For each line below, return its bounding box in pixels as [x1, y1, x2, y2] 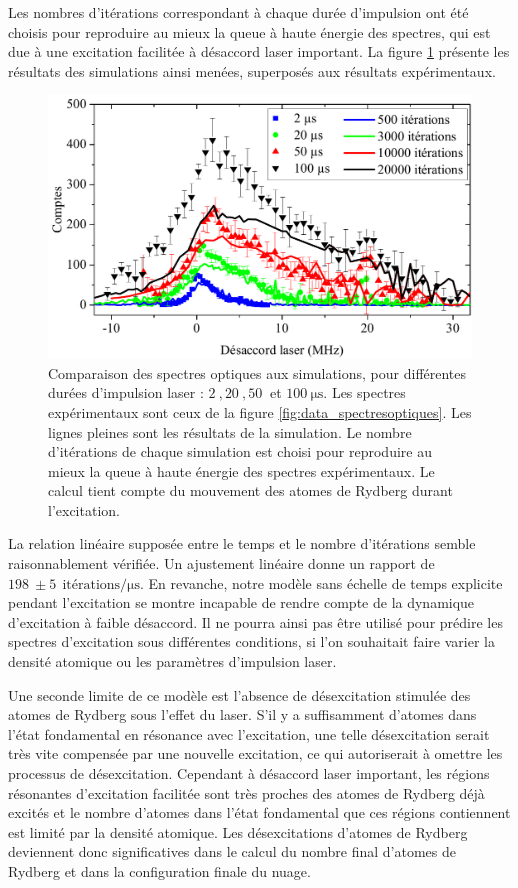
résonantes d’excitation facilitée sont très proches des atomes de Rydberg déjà [8, 782, 485, 803]
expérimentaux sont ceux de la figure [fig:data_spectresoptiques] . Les [48, 401, 472, 422]
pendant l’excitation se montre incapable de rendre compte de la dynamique [8, 592, 475, 613]
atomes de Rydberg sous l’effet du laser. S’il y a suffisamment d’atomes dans [8, 704, 477, 725]
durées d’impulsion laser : [48, 382, 204, 403]
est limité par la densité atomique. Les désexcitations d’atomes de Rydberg [8, 821, 468, 842]
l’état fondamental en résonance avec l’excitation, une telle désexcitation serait [8, 723, 490, 744]
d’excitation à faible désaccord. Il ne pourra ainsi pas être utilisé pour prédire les [8, 611, 503, 632]
